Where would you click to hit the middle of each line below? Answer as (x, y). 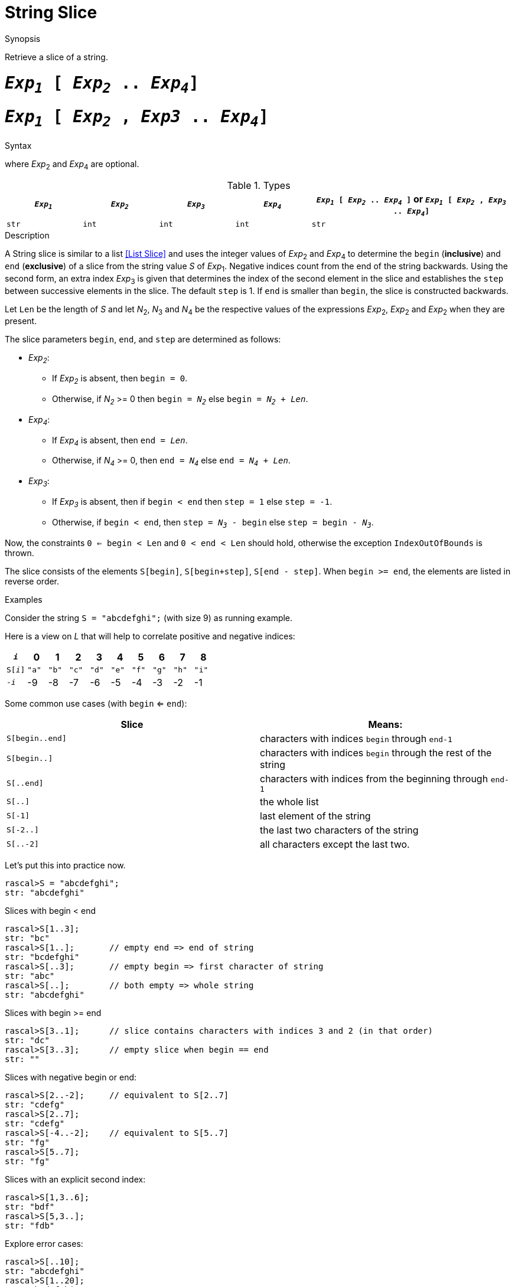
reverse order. (32, 581)
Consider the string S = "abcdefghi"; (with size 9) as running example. (149, 618)
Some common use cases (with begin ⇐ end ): (96, 703)
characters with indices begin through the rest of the (376, 752)
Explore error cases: (44, 1243)
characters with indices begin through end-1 (356, 738)
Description (27, 236)
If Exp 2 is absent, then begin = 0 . (120, 379)
